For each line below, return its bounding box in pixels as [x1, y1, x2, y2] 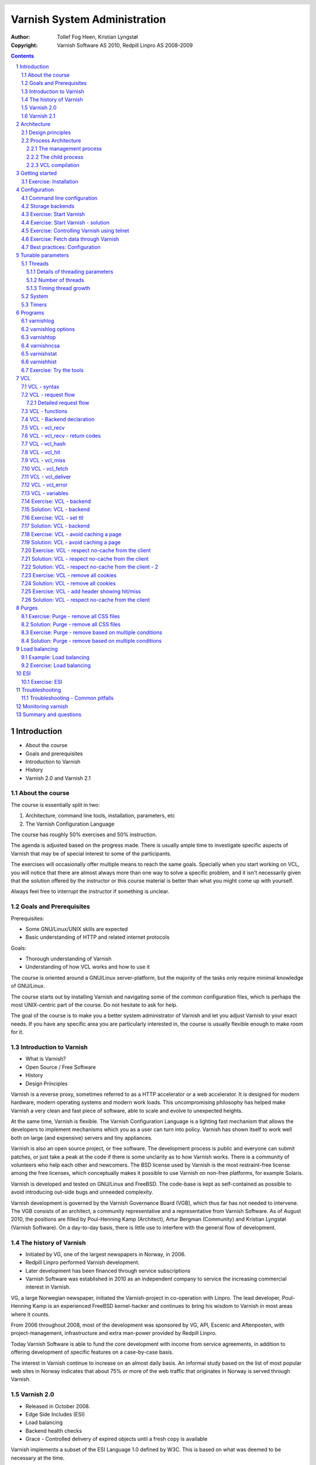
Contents [11, 52, 35, 59]
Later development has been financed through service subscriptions [25, 1267, 191, 1274]
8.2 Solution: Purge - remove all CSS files [21, 621, 121, 628]
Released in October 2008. [25, 1402, 91, 1409]
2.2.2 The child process [26, 153, 84, 161]
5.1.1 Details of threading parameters [26, 268, 114, 275]
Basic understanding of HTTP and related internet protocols [25, 933, 170, 941]
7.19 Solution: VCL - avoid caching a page [21, 539, 121, 546]
